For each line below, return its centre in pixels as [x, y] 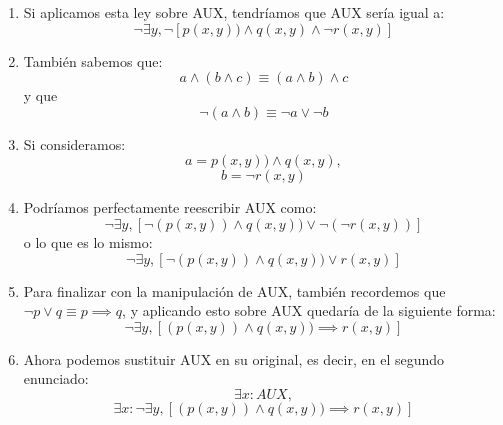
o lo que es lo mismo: [88, 241]
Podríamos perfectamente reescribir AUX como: [170, 207]
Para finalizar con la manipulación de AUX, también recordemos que [234, 290]
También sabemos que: [93, 60]
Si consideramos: [74, 143]
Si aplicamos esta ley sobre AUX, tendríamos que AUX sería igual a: [234, 12]
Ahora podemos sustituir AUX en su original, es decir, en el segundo [234, 358]
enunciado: [56, 378]
